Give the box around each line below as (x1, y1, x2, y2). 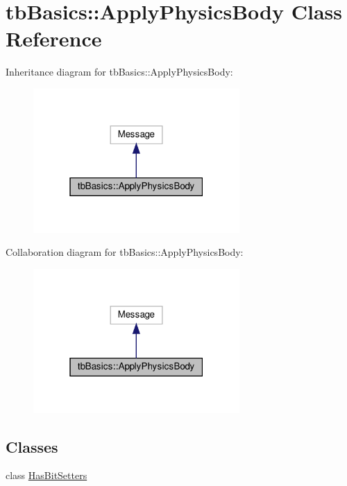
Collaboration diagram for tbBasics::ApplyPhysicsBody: (6, 245, 244, 259)
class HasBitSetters (6, 468, 87, 483)
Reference (6, 24, 102, 53)
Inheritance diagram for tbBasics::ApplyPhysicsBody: (6, 64, 233, 79)
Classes (6, 435, 58, 457)
